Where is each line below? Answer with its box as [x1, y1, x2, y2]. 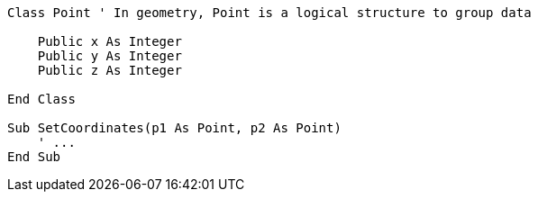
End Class [7, 92, 76, 106]
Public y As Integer [37, 49, 182, 63]
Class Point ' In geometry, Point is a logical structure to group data [7, 5, 532, 20]
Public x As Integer [37, 34, 182, 49]
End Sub [7, 149, 61, 164]
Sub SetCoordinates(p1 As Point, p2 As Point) [7, 121, 342, 135]
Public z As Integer [37, 63, 182, 77]
